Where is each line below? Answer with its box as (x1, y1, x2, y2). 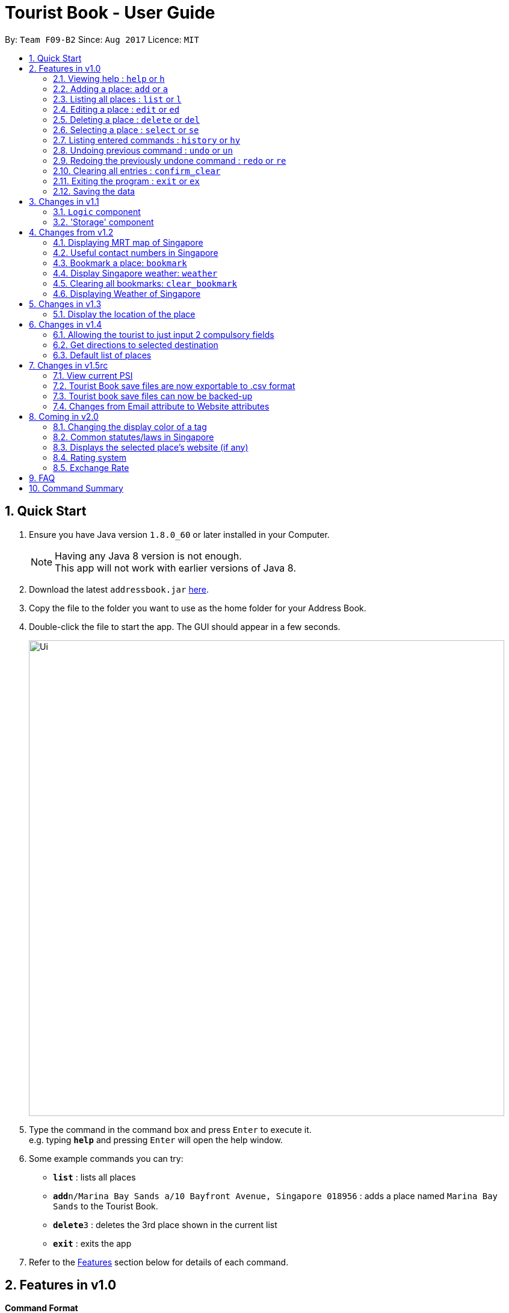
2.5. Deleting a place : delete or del (53, 114, 200, 125)
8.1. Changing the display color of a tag (53, 421, 207, 432)
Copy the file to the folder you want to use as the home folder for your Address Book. (29, 602, 366, 613)
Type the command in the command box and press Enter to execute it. (29, 1124, 312, 1135)
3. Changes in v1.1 (29, 196, 99, 207)
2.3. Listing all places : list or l (53, 93, 182, 104)
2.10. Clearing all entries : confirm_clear (53, 165, 221, 176)
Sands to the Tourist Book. (53, 1200, 158, 1211)
